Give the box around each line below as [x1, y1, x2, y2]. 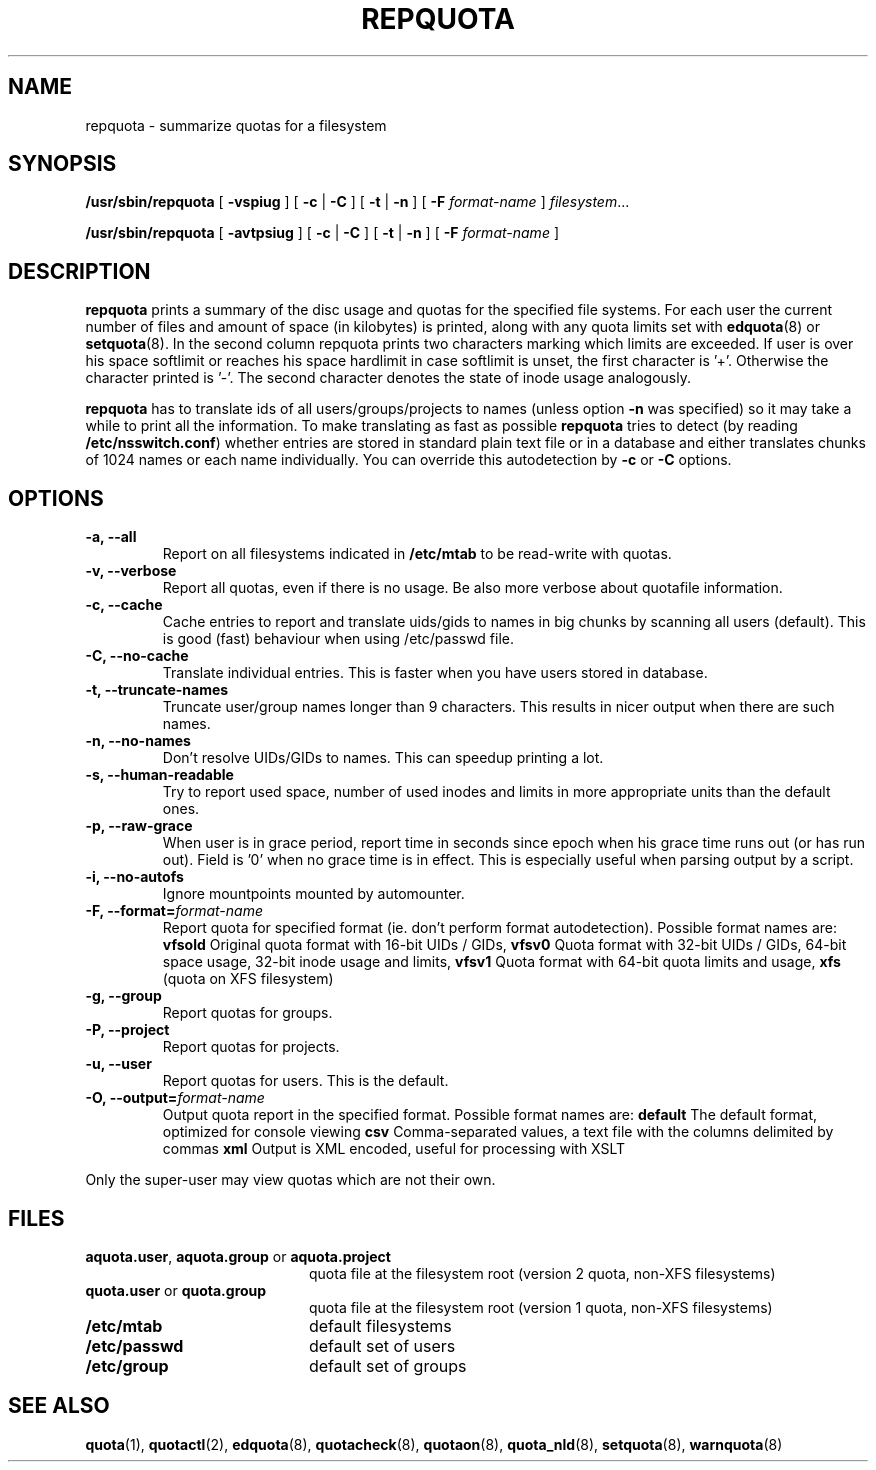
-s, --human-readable [85, 766, 234, 784]
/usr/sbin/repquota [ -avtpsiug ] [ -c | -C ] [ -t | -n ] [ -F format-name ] [85, 224, 559, 242]
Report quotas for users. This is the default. [162, 1072, 449, 1090]
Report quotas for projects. [162, 1038, 340, 1056]
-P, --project [85, 1021, 170, 1039]
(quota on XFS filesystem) [162, 970, 334, 988]
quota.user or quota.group [85, 1281, 267, 1299]
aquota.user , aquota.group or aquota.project [85, 1247, 391, 1265]
